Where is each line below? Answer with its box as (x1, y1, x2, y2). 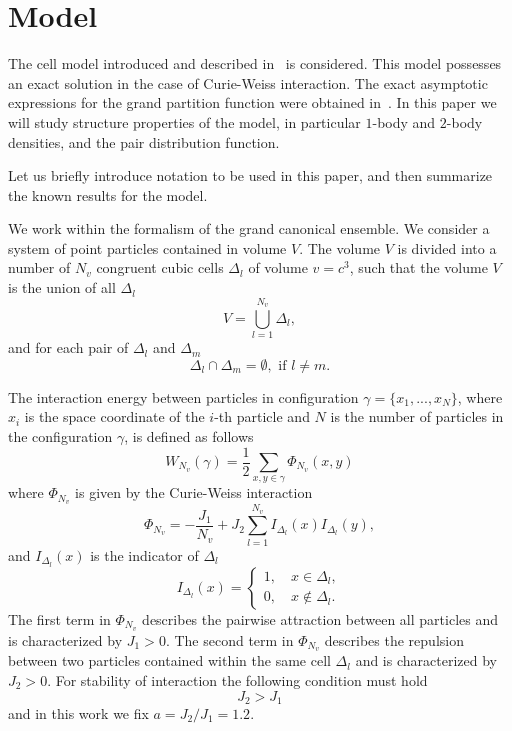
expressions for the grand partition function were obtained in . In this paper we (8, 92, 497, 113)
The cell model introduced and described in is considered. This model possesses (8, 53, 502, 74)
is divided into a (397, 237, 497, 258)
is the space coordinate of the (24, 406, 205, 427)
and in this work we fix (8, 703, 149, 724)
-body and (372, 111, 436, 132)
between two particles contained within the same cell (8, 650, 331, 671)
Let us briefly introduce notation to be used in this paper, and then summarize (8, 165, 493, 186)
